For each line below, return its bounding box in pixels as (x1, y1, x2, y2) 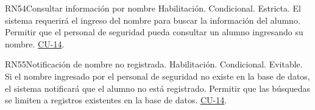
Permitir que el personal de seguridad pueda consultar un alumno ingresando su (5, 26, 303, 38)
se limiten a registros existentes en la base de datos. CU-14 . (5, 94, 227, 106)
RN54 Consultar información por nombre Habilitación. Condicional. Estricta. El (5, 2, 301, 14)
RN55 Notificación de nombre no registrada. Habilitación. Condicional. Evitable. (5, 58, 303, 70)
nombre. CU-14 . (5, 37, 65, 50)
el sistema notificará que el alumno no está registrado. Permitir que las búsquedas (5, 81, 311, 94)
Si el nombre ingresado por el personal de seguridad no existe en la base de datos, (5, 69, 310, 82)
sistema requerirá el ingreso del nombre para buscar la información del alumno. (5, 13, 300, 26)
